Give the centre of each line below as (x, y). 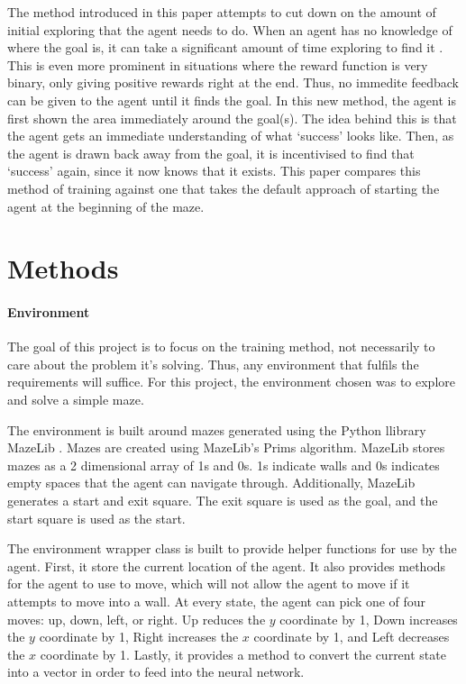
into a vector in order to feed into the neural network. (156, 672)
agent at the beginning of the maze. (106, 206)
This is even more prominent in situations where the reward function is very (218, 64)
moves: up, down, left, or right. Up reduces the (137, 619)
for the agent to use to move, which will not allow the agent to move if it (209, 584)
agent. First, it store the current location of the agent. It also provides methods (227, 565)
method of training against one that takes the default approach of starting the (224, 188)
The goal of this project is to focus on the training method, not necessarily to (221, 347)
